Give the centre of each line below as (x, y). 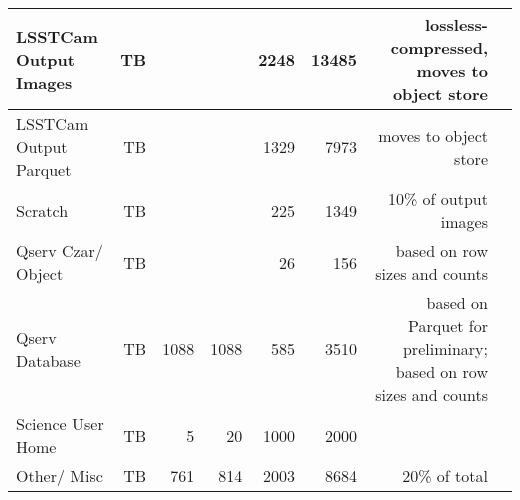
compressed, (439, 47)
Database (48, 360)
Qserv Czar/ (59, 250)
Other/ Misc (59, 475)
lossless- (456, 24)
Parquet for (448, 325)
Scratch (42, 210)
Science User (60, 423)
